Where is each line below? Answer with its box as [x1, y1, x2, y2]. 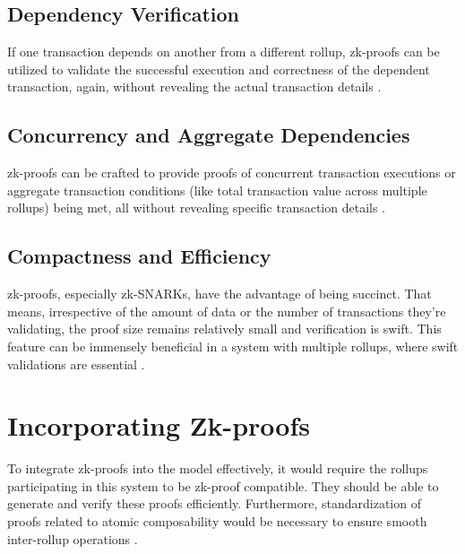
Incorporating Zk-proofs [7, 407, 310, 444]
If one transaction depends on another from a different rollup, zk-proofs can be [7, 42, 440, 61]
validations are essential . [7, 354, 145, 373]
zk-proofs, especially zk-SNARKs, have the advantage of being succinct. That [7, 284, 432, 303]
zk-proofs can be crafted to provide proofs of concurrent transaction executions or [7, 163, 456, 182]
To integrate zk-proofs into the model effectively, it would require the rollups [7, 459, 428, 478]
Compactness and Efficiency [7, 242, 271, 270]
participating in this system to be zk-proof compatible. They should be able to [7, 476, 439, 495]
